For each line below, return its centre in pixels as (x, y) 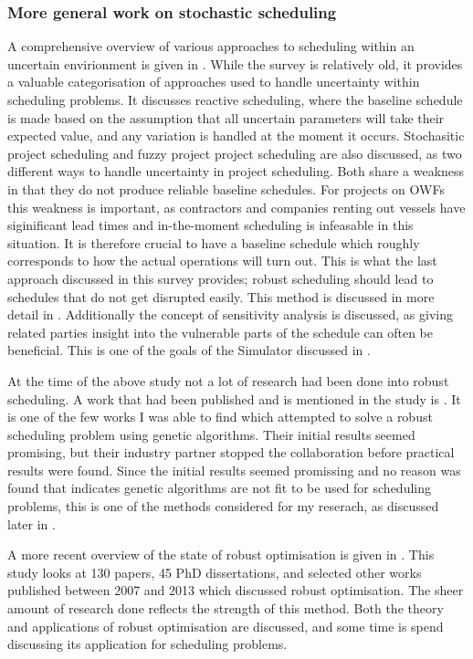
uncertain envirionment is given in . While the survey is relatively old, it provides (235, 63)
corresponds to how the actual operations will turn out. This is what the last (222, 261)
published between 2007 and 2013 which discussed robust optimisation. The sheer (236, 590)
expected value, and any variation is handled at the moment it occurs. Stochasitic (236, 136)
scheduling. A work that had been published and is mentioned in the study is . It (234, 398)
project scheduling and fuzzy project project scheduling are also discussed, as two (235, 153)
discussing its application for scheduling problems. (147, 644)
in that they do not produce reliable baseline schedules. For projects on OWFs (226, 188)
